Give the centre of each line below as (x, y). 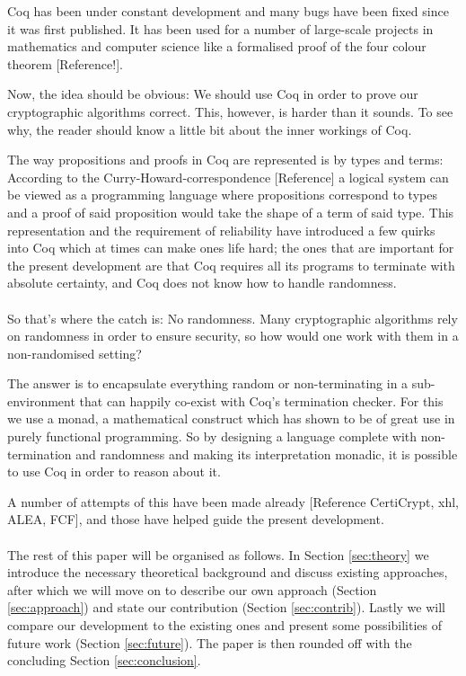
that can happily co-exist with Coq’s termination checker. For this (261, 400)
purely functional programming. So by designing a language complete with (212, 436)
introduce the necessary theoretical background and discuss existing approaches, (228, 572)
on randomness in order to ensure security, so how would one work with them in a (233, 336)
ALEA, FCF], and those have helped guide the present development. (196, 519)
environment (41, 400)
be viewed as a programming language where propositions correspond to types (222, 195)
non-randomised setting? (75, 353)
